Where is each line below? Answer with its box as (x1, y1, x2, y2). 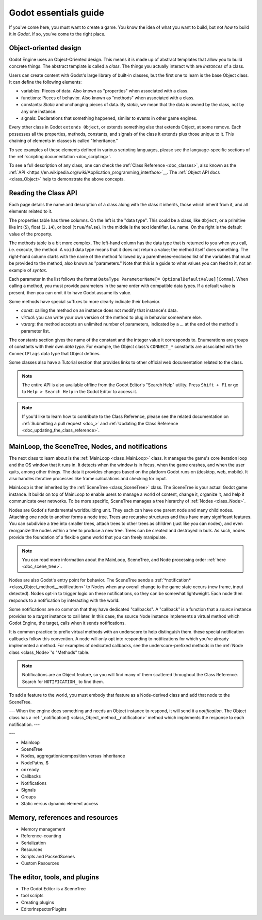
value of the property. (9, 231, 53, 237)
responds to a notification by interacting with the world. (9, 597, 120, 603)
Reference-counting (21, 833, 62, 839)
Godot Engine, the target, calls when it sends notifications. (9, 620, 126, 626)
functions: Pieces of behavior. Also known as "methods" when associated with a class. (21, 95, 195, 101)
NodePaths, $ (21, 759, 49, 766)
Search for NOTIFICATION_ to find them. (22, 679, 104, 685)
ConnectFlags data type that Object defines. (9, 350, 101, 356)
